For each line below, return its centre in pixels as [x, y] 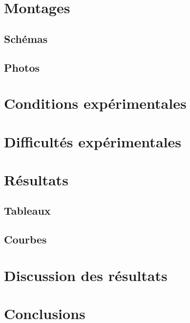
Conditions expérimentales [95, 103]
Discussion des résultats [86, 275]
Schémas [26, 38]
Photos [22, 67]
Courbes [25, 239]
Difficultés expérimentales [93, 141]
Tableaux [27, 211]
